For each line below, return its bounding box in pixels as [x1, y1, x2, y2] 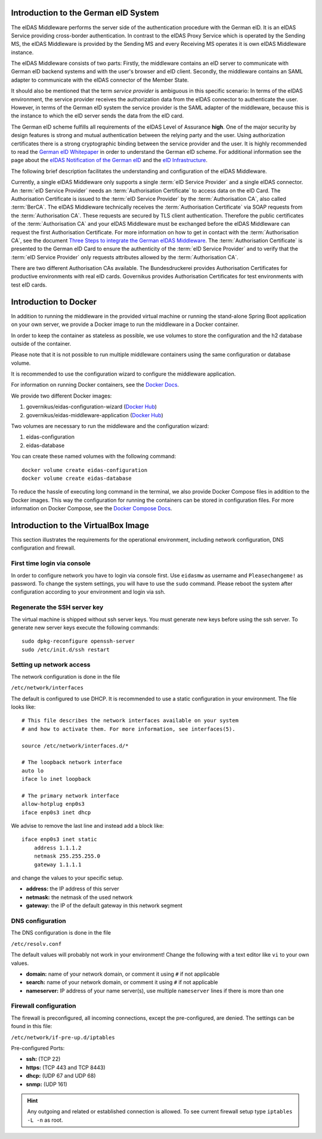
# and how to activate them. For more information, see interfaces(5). [21, 725, 236, 733]
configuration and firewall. [11, 544, 76, 551]
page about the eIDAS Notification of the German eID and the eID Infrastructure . [11, 157, 208, 164]
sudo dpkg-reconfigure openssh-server [21, 638, 135, 645]
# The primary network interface [21, 792, 119, 799]
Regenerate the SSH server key [11, 603, 104, 612]
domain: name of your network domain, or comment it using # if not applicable [26, 970, 220, 977]
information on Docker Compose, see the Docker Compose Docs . [11, 505, 172, 512]
